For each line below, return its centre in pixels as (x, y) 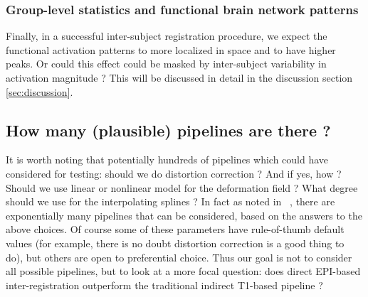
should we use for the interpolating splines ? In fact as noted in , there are (170, 201)
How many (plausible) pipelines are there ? (168, 130)
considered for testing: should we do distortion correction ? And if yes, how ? (174, 173)
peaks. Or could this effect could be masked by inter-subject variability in (166, 64)
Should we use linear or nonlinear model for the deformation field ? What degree (182, 187)
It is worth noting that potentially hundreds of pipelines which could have (167, 160)
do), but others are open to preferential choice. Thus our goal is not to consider (179, 257)
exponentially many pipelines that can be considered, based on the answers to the (184, 215)
